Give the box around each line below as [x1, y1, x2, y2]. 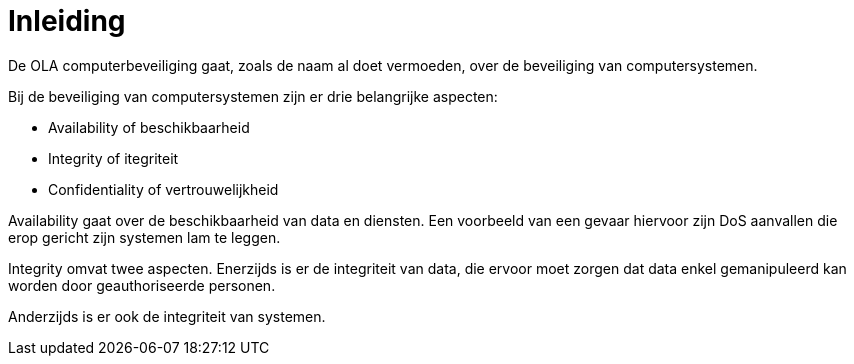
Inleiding [8, 4, 126, 38]
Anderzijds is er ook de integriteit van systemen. [8, 307, 326, 325]
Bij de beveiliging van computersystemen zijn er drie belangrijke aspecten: [8, 87, 498, 105]
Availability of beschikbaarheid [48, 118, 250, 136]
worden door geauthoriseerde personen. [8, 276, 276, 294]
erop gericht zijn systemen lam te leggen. [8, 228, 281, 246]
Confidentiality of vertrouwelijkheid [48, 180, 279, 198]
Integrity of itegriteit [48, 149, 179, 167]
